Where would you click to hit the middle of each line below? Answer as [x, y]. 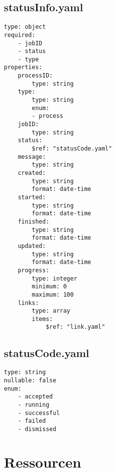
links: [28, 303]
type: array [51, 311]
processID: [35, 76]
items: [42, 319]
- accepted [35, 397]
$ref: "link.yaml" [75, 327]
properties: [23, 67]
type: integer [55, 278]
